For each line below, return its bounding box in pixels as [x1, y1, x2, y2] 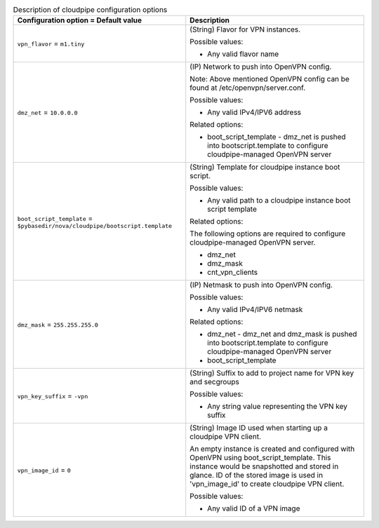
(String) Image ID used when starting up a [189, 423, 328, 433]
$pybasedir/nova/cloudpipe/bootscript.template [17, 222, 172, 229]
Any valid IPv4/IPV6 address [207, 107, 302, 117]
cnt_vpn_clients [207, 267, 258, 277]
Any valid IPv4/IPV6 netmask [207, 305, 303, 315]
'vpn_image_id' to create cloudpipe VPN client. [189, 479, 345, 489]
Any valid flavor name [207, 49, 279, 59]
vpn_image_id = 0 [17, 465, 72, 475]
